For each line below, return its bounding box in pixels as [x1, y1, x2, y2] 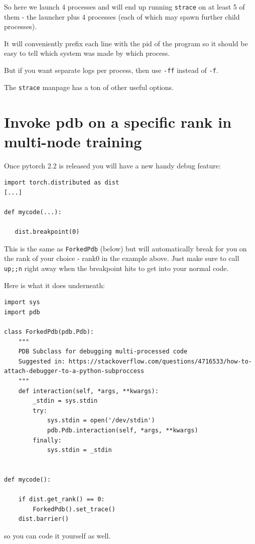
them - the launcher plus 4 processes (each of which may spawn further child [4, 11, 240, 22]
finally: [33, 436, 62, 444]
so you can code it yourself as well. [4, 530, 111, 540]
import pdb [4, 308, 40, 316]
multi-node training [4, 131, 142, 151]
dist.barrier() [18, 515, 69, 523]
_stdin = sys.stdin [33, 397, 98, 405]
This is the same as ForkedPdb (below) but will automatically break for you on [4, 243, 247, 253]
